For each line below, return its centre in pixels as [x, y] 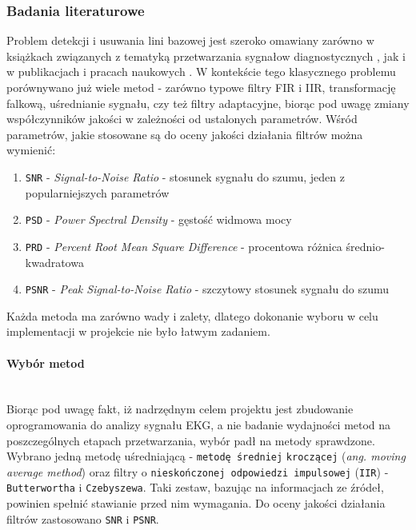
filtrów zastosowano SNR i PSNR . [83, 518]
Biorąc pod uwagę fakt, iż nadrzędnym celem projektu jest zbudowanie [180, 409]
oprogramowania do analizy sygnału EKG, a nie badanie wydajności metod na [199, 424]
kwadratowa [54, 262]
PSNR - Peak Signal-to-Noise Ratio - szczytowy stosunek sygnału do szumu [207, 289]
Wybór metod [46, 363]
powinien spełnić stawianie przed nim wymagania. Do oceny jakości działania [196, 503]
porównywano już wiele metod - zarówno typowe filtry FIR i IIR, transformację [201, 87]
